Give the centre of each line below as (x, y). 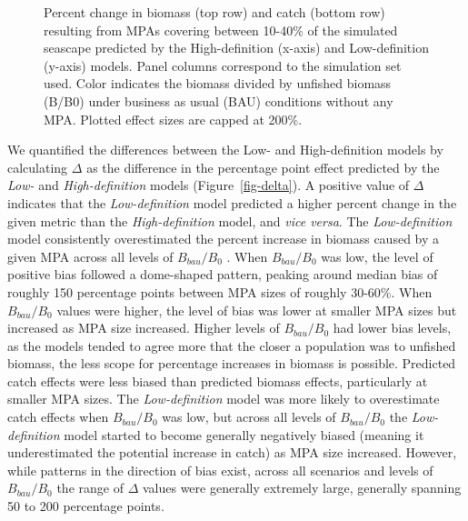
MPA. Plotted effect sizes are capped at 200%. (173, 119)
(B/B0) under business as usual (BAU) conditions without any (219, 100)
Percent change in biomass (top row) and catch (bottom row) (214, 12)
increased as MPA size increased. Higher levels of (144, 328)
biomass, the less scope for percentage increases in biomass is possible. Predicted (232, 363)
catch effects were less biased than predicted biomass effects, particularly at (218, 381)
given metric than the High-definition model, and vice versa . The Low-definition (230, 220)
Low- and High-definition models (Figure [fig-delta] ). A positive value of (209, 185)
